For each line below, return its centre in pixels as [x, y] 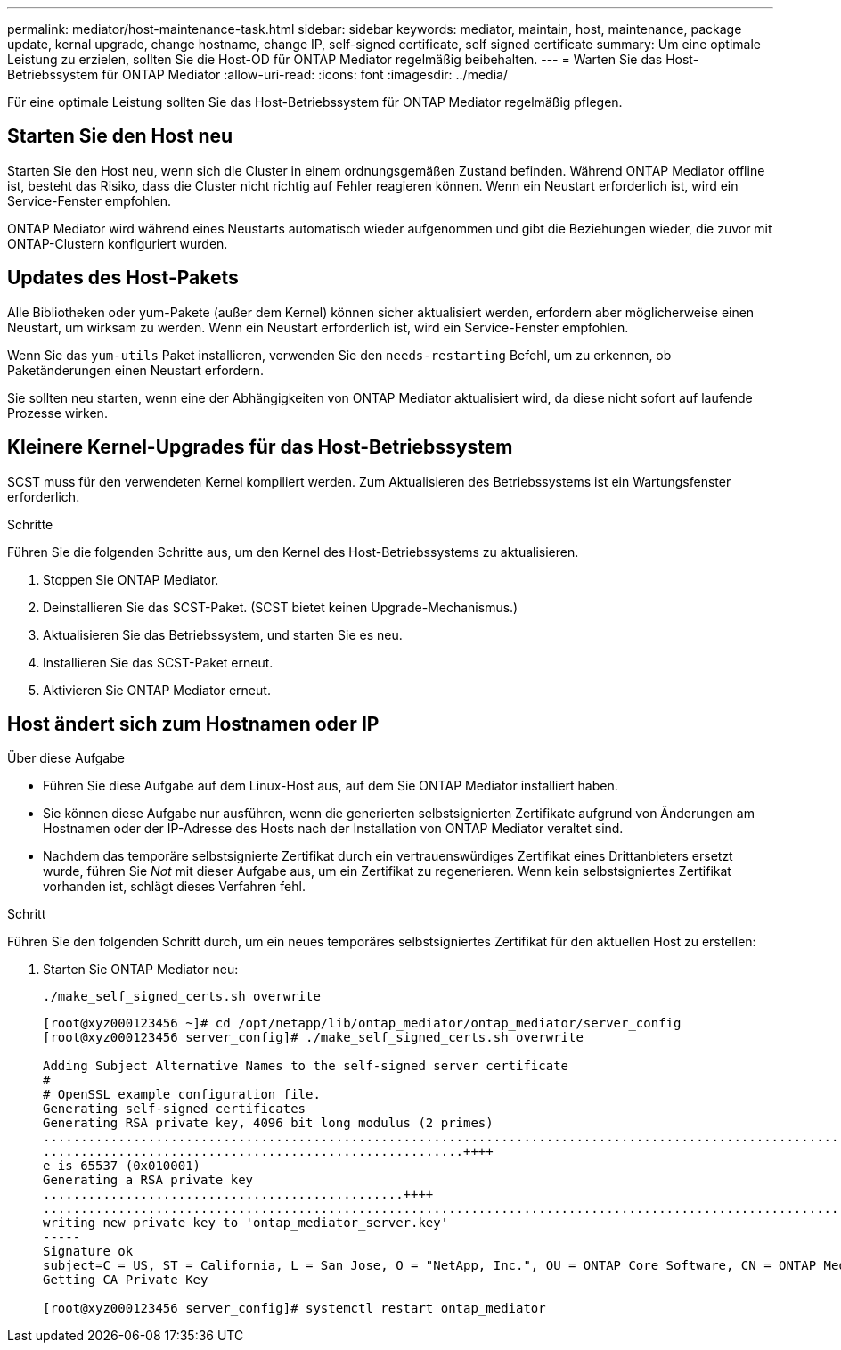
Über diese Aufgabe [66, 758]
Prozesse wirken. [57, 413]
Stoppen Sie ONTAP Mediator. [131, 579]
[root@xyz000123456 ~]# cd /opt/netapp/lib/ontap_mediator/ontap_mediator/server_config [362, 1023]
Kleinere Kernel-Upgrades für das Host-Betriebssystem [260, 447]
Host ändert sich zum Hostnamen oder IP [193, 724]
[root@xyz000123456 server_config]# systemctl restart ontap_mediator [294, 1309]
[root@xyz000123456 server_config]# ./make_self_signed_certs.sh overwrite [313, 1038]
